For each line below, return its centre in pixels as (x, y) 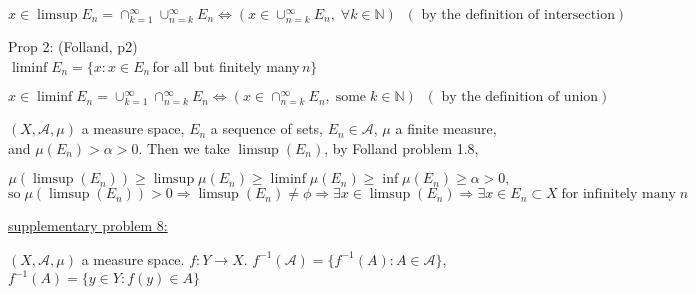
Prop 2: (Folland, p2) (73, 46)
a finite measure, (446, 128)
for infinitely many (618, 194)
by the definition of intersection (518, 15)
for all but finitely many (226, 65)
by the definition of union (520, 97)
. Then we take (184, 147)
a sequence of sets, (267, 128)
